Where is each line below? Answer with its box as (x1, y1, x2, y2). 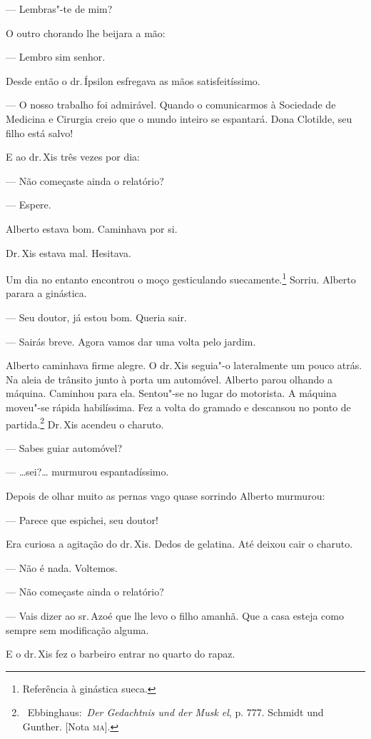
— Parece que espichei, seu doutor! (6, 512, 158, 527)
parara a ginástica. (6, 286, 87, 301)
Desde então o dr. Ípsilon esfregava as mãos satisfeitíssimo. (6, 73, 260, 88)
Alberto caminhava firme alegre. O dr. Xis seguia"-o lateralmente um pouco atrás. (6, 358, 362, 373)
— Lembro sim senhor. (6, 49, 106, 64)
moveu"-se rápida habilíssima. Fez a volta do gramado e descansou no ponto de (6, 399, 351, 414)
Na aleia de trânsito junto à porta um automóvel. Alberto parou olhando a (6, 371, 332, 386)
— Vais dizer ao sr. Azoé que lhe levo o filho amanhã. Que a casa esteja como (6, 608, 344, 623)
